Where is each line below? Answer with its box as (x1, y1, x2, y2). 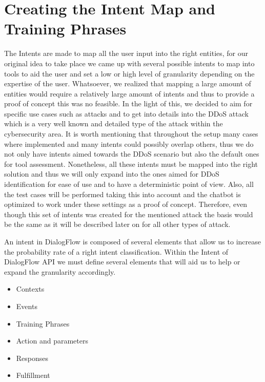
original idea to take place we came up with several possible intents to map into (4, 58, 255, 68)
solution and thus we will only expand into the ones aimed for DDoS (4, 168, 219, 179)
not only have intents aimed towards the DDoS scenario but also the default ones (4, 148, 259, 159)
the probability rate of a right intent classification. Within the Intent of (4, 246, 229, 257)
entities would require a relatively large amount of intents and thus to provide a (4, 88, 255, 99)
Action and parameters (16, 335, 88, 346)
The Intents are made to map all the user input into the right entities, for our (4, 48, 249, 59)
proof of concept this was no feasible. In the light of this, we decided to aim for (4, 98, 253, 109)
